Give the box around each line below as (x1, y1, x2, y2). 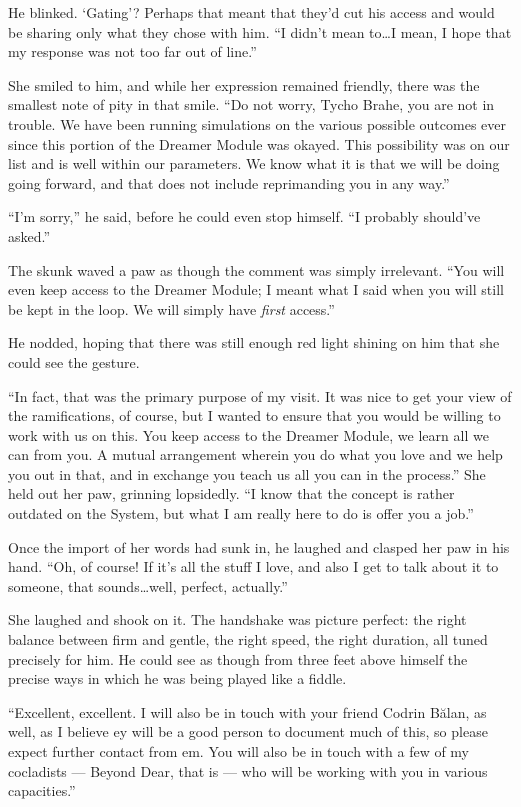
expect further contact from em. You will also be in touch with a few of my (8, 741, 470, 761)
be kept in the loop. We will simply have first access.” (8, 298, 335, 319)
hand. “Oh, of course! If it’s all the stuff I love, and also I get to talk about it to (8, 556, 499, 577)
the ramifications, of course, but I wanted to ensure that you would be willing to (8, 405, 501, 426)
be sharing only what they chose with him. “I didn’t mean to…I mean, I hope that (8, 21, 512, 42)
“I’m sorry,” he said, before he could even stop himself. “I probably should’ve (8, 206, 481, 227)
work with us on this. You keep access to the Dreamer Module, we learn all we (8, 424, 489, 445)
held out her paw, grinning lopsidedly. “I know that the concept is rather (8, 483, 455, 504)
